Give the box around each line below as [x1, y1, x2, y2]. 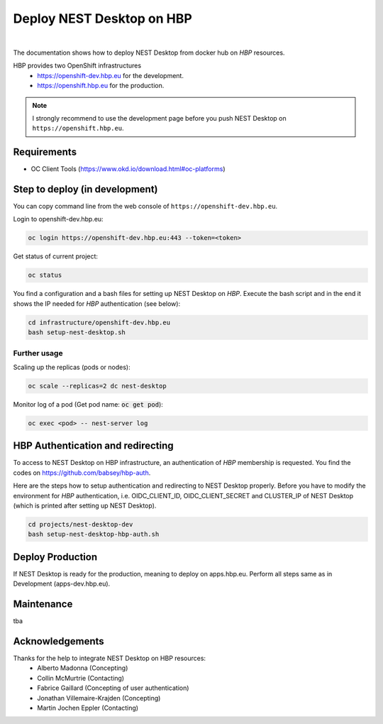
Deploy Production [13, 551, 98, 563]
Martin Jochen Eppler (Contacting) [37, 703, 138, 712]
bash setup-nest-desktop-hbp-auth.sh [28, 530, 160, 539]
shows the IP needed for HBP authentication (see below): [13, 299, 181, 308]
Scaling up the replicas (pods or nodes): [13, 363, 131, 371]
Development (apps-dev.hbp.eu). [13, 579, 111, 588]
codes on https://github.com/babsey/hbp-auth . [13, 468, 151, 477]
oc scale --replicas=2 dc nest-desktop [28, 382, 167, 390]
